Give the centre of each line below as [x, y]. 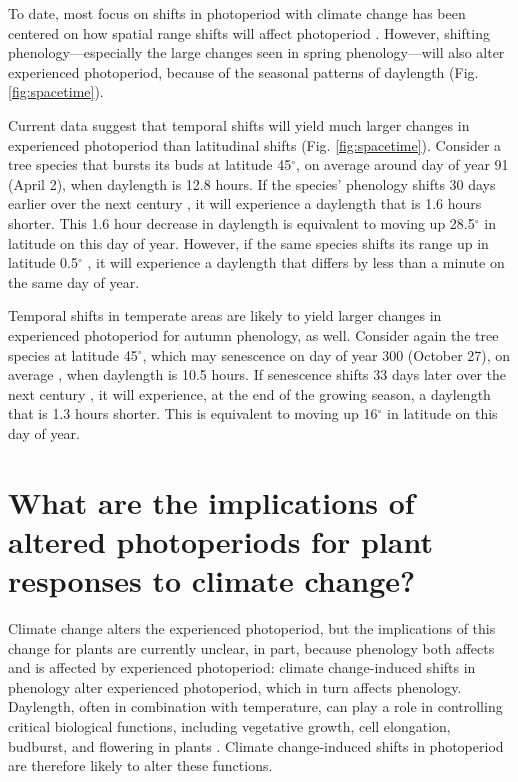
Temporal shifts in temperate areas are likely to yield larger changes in [225, 315]
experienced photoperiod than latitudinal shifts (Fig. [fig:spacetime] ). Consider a [255, 144]
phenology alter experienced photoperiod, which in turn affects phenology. [235, 686]
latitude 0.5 [43, 262]
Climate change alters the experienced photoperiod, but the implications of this [252, 627]
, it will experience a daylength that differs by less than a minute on [296, 262]
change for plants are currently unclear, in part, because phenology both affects [251, 647]
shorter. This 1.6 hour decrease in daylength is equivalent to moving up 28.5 [241, 222]
